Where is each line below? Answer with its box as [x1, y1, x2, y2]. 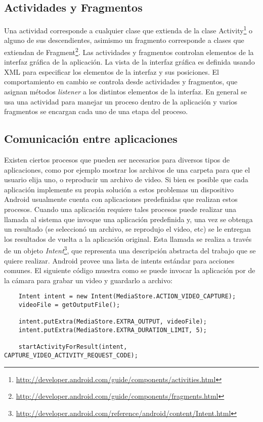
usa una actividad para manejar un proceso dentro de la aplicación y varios [4, 96, 237, 107]
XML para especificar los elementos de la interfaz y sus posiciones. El [4, 66, 219, 77]
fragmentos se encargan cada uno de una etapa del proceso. [4, 106, 188, 117]
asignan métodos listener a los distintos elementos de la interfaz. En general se [4, 86, 247, 97]
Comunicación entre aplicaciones [4, 131, 178, 146]
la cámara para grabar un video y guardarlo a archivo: [4, 275, 172, 285]
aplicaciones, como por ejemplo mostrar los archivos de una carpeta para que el [4, 164, 250, 175]
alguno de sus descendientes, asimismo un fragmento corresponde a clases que [4, 35, 244, 45]
